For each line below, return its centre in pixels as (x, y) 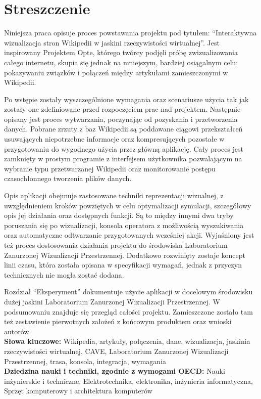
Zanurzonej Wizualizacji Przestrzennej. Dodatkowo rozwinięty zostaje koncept (125, 255)
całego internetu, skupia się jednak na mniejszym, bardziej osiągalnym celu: (121, 62)
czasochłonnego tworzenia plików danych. (68, 178)
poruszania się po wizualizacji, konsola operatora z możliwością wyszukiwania (124, 225)
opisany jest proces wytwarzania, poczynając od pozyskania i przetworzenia (121, 119)
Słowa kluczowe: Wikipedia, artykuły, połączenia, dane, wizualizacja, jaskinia (127, 341)
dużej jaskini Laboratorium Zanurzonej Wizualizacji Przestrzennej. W (112, 301)
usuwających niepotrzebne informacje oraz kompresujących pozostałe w (114, 139)
